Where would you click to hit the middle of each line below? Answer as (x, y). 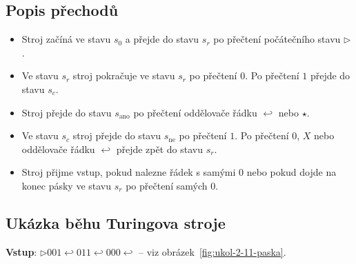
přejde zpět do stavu (160, 149)
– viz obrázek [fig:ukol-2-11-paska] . (212, 251)
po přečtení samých (167, 185)
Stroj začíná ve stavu (66, 39)
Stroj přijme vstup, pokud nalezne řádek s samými (129, 172)
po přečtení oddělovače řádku (195, 112)
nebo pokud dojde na (291, 172)
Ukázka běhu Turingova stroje (116, 222)
